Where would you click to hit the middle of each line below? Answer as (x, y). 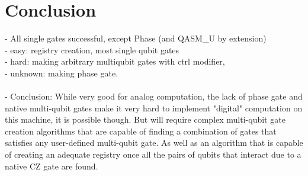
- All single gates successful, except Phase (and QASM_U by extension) (136, 38)
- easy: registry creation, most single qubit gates (92, 49)
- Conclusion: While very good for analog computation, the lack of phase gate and (154, 96)
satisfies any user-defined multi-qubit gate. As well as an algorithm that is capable (154, 143)
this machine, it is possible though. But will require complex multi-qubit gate (145, 119)
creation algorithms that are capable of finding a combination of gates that (141, 131)
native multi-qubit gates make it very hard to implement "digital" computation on (154, 108)
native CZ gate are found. (52, 166)
